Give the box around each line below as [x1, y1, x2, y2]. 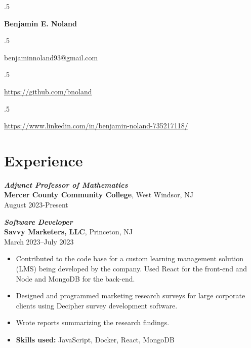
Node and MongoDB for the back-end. [16, 273, 135, 284]
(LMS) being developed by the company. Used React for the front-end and [16, 263, 247, 274]
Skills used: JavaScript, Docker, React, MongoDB [16, 334, 175, 344]
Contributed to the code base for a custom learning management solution [16, 253, 243, 264]
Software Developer [4, 216, 73, 227]
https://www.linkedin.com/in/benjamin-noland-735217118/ [4, 120, 188, 131]
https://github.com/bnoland [4, 86, 92, 96]
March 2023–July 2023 [4, 236, 74, 247]
